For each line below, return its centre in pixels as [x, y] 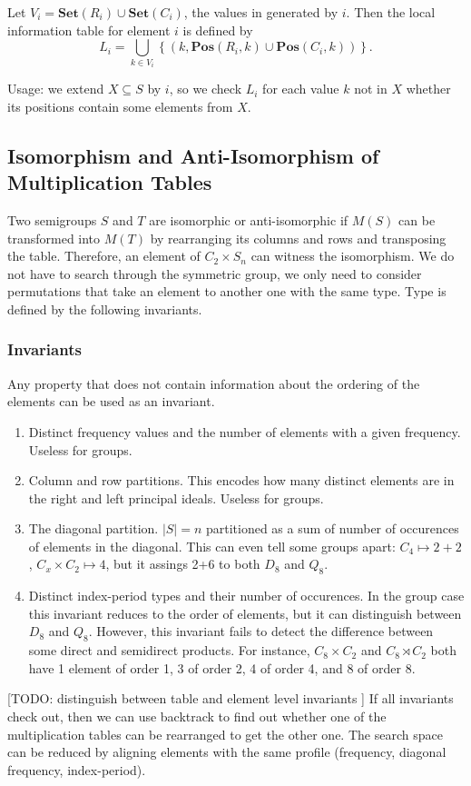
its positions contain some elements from [120, 106]
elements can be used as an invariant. [111, 401]
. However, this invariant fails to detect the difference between [261, 631]
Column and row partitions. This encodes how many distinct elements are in [241, 480]
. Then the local [391, 12]
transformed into [54, 238]
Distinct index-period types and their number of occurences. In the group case [246, 596]
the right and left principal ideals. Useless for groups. [176, 497]
